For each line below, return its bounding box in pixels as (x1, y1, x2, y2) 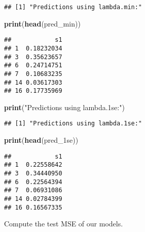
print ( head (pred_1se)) (4, 135, 79, 145)
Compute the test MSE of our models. (4, 218, 123, 229)
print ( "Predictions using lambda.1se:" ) (4, 101, 125, 112)
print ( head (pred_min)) (4, 18, 81, 29)
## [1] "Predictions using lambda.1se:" (4, 120, 142, 127)
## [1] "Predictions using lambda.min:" (4, 4, 142, 11)
